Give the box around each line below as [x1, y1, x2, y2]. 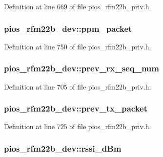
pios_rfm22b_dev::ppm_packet [4, 22, 132, 34]
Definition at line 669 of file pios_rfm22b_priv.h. [4, 1, 151, 11]
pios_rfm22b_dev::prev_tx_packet [4, 102, 148, 114]
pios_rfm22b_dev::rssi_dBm [4, 142, 122, 154]
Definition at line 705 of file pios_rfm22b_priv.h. [4, 81, 151, 91]
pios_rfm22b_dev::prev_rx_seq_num [4, 62, 159, 74]
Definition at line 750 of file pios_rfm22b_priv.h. [4, 41, 151, 51]
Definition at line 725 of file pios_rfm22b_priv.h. [4, 121, 151, 132]
